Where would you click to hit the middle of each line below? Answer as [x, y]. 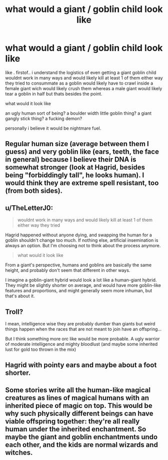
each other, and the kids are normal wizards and [82, 445]
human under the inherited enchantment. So [76, 429]
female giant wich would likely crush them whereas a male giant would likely [84, 88]
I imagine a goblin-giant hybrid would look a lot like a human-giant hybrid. [81, 280]
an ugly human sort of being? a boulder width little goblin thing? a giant [78, 113]
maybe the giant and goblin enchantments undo [81, 437]
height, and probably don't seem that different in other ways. [68, 270]
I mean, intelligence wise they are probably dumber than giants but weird [80, 323]
